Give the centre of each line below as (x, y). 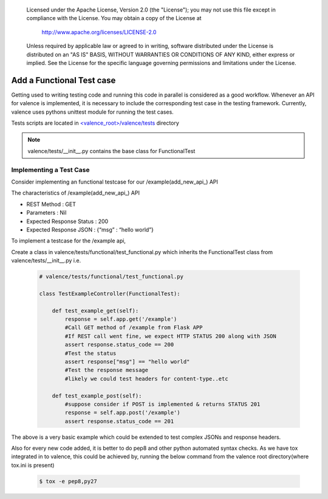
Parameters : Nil (46, 213)
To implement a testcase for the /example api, (68, 241)
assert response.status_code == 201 (119, 421)
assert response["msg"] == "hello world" (127, 361)
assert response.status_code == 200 (119, 345)
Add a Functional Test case (63, 80)
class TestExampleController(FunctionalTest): (110, 294)
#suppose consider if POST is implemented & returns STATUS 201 (162, 404)
